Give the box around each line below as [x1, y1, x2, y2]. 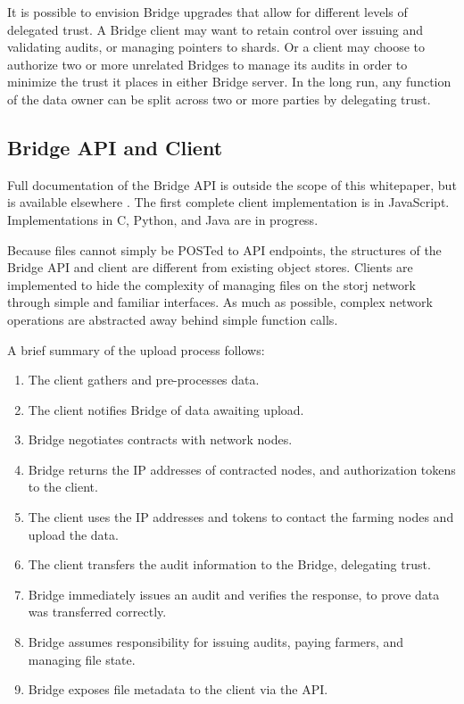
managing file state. [28, 650, 136, 668]
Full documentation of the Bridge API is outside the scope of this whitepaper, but [7, 175, 457, 194]
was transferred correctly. [28, 602, 167, 621]
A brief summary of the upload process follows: [7, 340, 265, 359]
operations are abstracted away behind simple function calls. [7, 310, 338, 328]
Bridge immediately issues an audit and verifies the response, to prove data [28, 584, 440, 603]
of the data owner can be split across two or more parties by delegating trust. [7, 89, 431, 108]
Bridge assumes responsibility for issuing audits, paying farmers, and [28, 633, 404, 651]
